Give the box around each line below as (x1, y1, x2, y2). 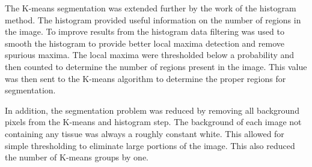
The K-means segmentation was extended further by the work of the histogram (5, 2, 296, 14)
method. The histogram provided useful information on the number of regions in (5, 13, 301, 26)
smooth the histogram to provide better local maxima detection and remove (5, 37, 285, 49)
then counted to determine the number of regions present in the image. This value (5, 60, 307, 72)
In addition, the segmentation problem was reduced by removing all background (5, 104, 299, 116)
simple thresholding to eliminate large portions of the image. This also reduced (5, 139, 295, 151)
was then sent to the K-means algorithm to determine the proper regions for (5, 72, 286, 84)
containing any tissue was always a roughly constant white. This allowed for (5, 127, 284, 139)
